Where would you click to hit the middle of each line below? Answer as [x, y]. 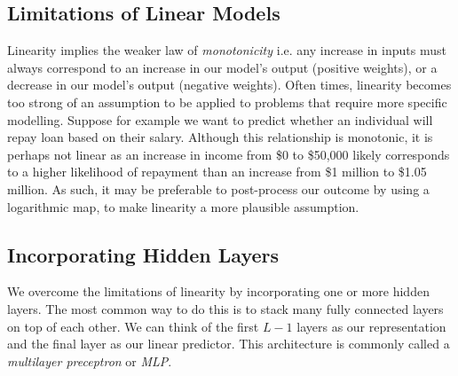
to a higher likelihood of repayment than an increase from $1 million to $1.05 [217, 172]
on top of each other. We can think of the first [133, 326]
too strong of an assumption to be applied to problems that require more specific [227, 102]
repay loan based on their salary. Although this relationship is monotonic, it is [220, 137]
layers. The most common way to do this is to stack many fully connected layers [225, 308]
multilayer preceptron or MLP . [90, 360]
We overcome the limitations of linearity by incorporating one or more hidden [218, 291]
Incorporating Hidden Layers [143, 254]
